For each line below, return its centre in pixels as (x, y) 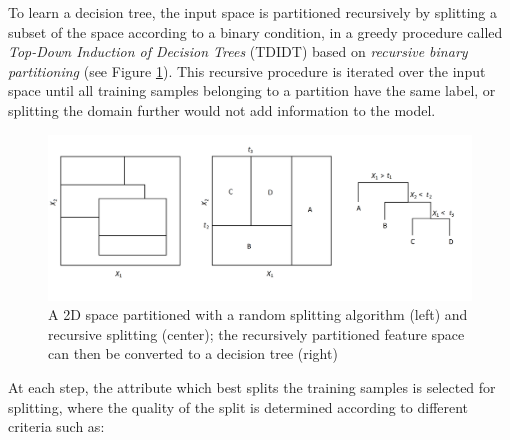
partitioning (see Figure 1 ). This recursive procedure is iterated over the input (247, 70)
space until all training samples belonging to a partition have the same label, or (252, 90)
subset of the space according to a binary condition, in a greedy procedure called (255, 31)
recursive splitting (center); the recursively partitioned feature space (256, 333)
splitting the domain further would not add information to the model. (222, 109)
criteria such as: (56, 426)
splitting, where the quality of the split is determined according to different (238, 406)
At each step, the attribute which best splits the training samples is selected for (252, 386)
